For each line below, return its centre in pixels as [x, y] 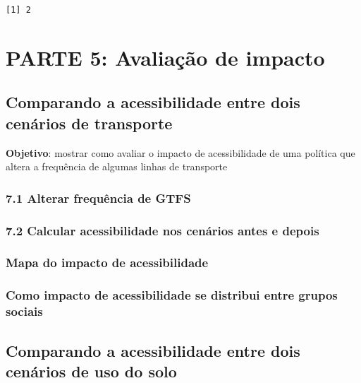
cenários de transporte [89, 123]
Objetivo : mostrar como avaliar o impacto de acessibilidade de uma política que [180, 152]
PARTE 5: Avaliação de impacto [165, 57]
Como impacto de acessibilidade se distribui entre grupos [172, 295]
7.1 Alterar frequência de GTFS [98, 198]
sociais [24, 311]
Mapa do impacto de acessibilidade [107, 263]
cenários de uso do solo [91, 371]
